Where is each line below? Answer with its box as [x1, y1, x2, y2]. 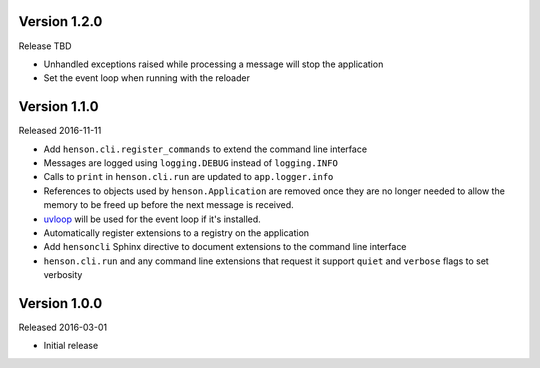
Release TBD [18, 40, 72, 52]
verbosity [43, 269, 83, 281]
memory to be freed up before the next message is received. [43, 199, 294, 211]
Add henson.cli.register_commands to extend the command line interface [43, 143, 368, 155]
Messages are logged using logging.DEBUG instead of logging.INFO [43, 156, 339, 169]
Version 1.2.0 [18, 13, 103, 30]
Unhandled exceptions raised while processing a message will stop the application [43, 58, 384, 70]
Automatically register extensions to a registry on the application [43, 226, 310, 239]
